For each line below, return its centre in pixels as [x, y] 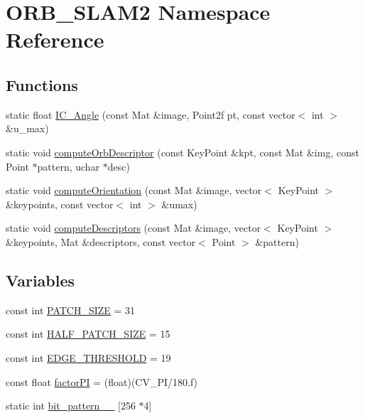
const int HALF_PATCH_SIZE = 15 [88, 334]
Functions [42, 84]
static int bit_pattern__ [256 [71, 406]
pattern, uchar [69, 166]
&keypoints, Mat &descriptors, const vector [101, 241]
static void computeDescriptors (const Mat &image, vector [134, 228]
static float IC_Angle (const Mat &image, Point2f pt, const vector [151, 114]
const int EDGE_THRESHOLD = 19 [88, 357]
